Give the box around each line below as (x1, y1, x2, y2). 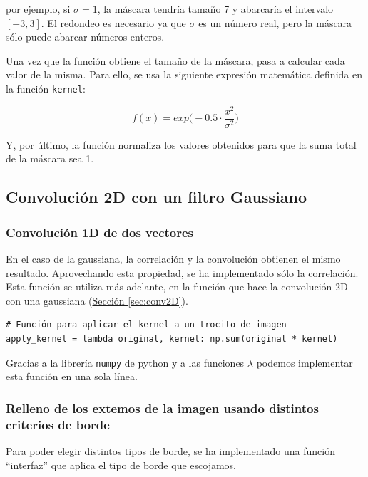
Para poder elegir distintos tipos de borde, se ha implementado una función (6, 443, 335, 458)
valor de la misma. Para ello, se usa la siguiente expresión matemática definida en (6, 67, 362, 82)
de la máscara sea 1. (6, 151, 94, 166)
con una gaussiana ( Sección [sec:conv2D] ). (6, 293, 188, 308)
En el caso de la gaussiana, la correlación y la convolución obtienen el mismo (6, 251, 341, 266)
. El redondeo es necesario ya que (41, 15, 186, 30)
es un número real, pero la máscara (198, 15, 352, 30)
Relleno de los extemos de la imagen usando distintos (6, 399, 319, 416)
